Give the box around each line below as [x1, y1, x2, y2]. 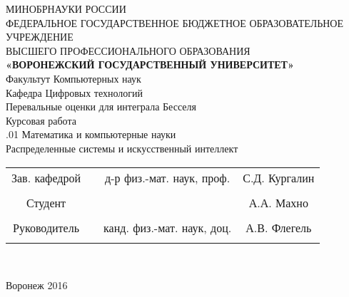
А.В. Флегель [246, 219, 312, 236]
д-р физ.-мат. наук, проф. [105, 169, 231, 186]
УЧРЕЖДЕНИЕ [6, 29, 74, 44]
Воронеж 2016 [6, 278, 68, 293]
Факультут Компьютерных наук [6, 71, 141, 85]
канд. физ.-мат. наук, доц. [103, 219, 232, 236]
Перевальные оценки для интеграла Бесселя [6, 99, 196, 114]
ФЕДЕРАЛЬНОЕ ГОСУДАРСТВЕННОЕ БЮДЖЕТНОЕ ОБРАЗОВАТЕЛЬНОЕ [6, 15, 344, 30]
